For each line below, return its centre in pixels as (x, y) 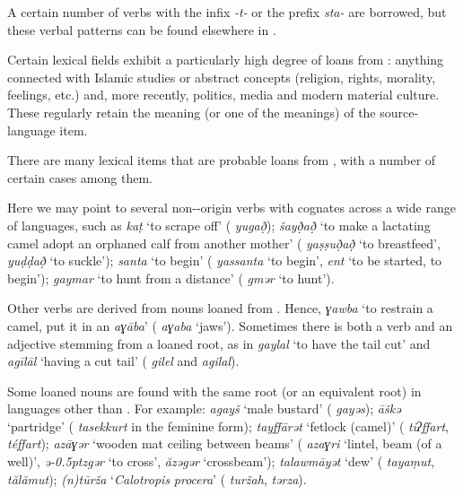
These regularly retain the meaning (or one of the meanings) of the (192, 112)
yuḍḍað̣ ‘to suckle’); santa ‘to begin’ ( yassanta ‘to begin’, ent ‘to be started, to (225, 261)
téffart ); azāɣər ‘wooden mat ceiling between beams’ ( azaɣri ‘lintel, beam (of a (225, 443)
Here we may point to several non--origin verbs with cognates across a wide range (231, 208)
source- (399, 112)
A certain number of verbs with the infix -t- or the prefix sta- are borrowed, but (227, 12)
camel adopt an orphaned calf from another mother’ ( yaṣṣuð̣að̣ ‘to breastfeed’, (224, 243)
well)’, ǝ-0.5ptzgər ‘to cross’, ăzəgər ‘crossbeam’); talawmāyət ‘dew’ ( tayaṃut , (221, 461)
